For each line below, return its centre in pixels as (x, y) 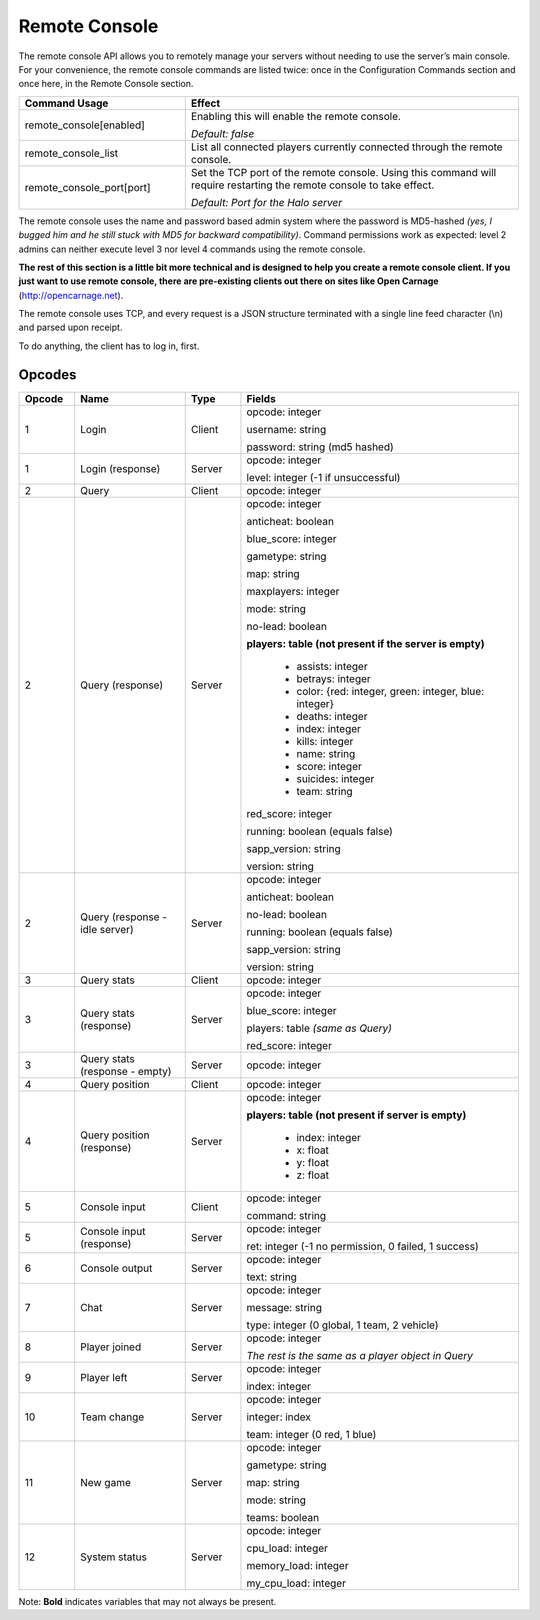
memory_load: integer (297, 1565)
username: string (286, 429)
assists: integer (332, 666)
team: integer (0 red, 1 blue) (311, 1434)
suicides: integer (335, 778)
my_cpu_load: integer (296, 1583)
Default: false (222, 133)
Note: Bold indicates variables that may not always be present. (147, 1601)
